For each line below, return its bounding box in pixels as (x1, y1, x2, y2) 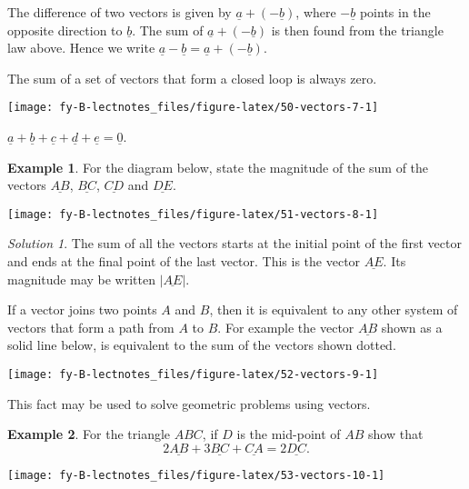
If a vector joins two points (7, 300, 157, 319)
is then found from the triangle (271, 20, 444, 39)
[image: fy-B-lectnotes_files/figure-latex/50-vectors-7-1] (7, 101, 379, 115)
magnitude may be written (7, 269, 155, 288)
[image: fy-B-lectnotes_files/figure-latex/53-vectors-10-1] (7, 469, 385, 483)
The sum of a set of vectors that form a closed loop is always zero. (7, 68, 377, 87)
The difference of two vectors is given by (7, 3, 232, 21)
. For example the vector (217, 317, 354, 336)
